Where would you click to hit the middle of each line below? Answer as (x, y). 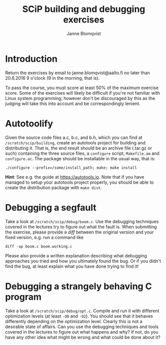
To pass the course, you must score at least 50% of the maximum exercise (82, 88)
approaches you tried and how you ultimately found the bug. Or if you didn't (83, 261)
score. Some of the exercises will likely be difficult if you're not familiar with (83, 93)
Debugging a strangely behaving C (79, 286)
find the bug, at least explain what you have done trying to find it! (72, 266)
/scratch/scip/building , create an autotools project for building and (75, 142)
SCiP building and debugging (84, 9)
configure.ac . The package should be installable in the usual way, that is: (80, 158)
